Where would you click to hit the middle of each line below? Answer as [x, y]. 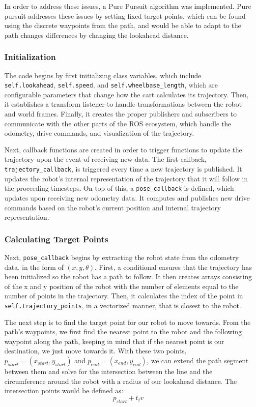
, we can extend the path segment [198, 360]
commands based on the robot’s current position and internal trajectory [113, 207]
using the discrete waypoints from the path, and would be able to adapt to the [123, 25]
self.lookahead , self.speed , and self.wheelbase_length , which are [111, 85]
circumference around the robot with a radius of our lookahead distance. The [121, 381]
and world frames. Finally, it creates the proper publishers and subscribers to [121, 114]
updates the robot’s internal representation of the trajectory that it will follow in [126, 178]
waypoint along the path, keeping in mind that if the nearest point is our [114, 341]
